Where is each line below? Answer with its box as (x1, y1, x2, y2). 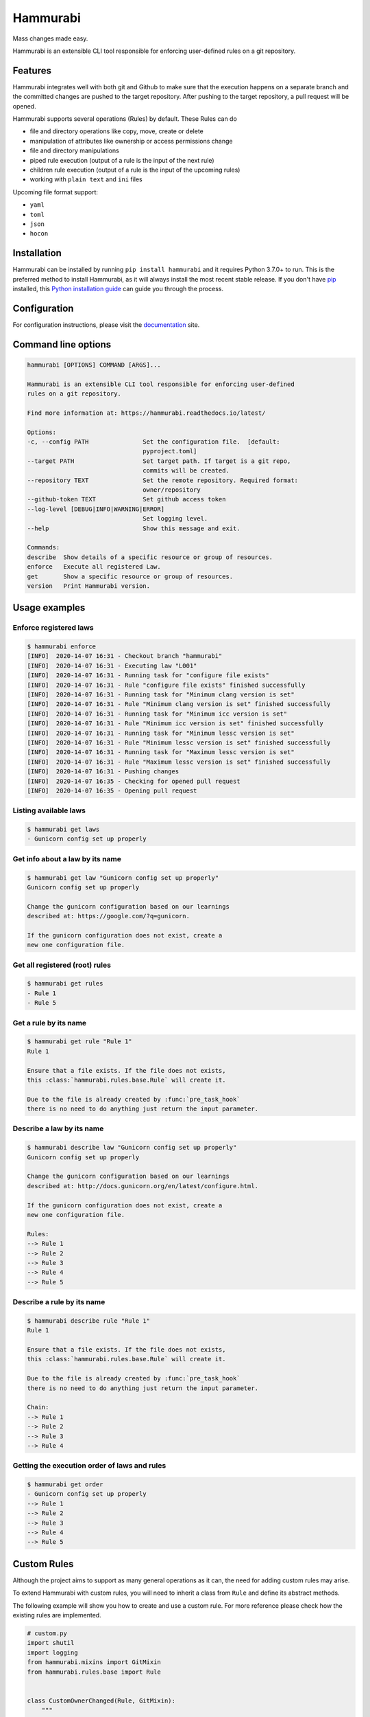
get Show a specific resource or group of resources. (27, 572, 234, 580)
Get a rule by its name (12, 1018, 87, 1027)
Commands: (27, 543, 60, 552)
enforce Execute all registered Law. (27, 563, 161, 571)
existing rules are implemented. (12, 1611, 102, 1619)
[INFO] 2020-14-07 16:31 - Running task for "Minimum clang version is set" (27, 691, 295, 698)
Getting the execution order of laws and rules (12, 1461, 166, 1470)
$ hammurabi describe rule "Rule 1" (27, 1317, 151, 1325)
